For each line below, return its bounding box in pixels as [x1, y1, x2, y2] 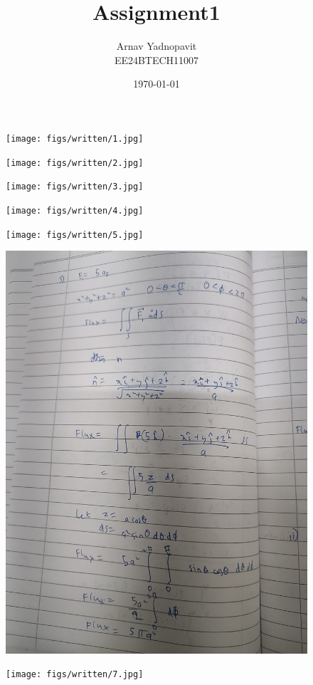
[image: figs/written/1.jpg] [6, 133, 144, 144]
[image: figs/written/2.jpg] [6, 157, 144, 168]
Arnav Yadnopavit [116, 38, 197, 53]
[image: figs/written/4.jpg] [6, 205, 144, 216]
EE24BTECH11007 [114, 52, 199, 67]
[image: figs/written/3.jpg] [6, 182, 144, 192]
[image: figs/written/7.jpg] [6, 669, 144, 680]
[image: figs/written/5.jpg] [6, 229, 144, 240]
